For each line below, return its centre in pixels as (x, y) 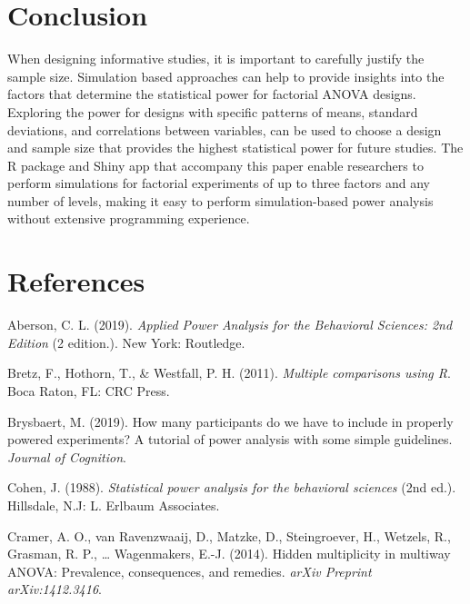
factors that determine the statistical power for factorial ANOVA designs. (212, 94)
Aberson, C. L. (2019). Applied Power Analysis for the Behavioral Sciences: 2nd (230, 325)
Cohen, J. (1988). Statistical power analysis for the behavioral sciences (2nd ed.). (232, 487)
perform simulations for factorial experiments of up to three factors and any (219, 183)
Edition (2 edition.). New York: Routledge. (126, 342)
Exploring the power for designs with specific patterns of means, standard (213, 111)
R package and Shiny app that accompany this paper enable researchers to (215, 165)
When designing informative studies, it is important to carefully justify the (216, 59)
